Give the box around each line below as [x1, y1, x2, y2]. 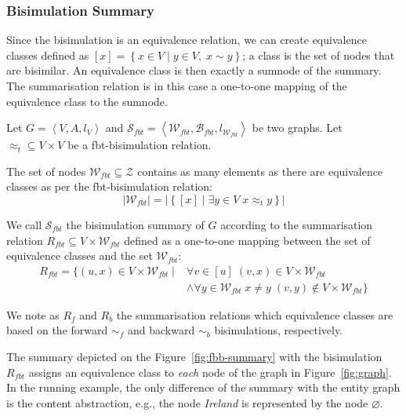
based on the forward [6, 322, 108, 338]
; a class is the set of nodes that [242, 46, 395, 63]
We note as [6, 306, 60, 323]
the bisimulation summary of [66, 216, 205, 232]
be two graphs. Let [252, 119, 343, 136]
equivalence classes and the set [6, 247, 153, 264]
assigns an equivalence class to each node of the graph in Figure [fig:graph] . [28, 363, 392, 380]
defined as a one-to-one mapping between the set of [124, 232, 371, 248]
